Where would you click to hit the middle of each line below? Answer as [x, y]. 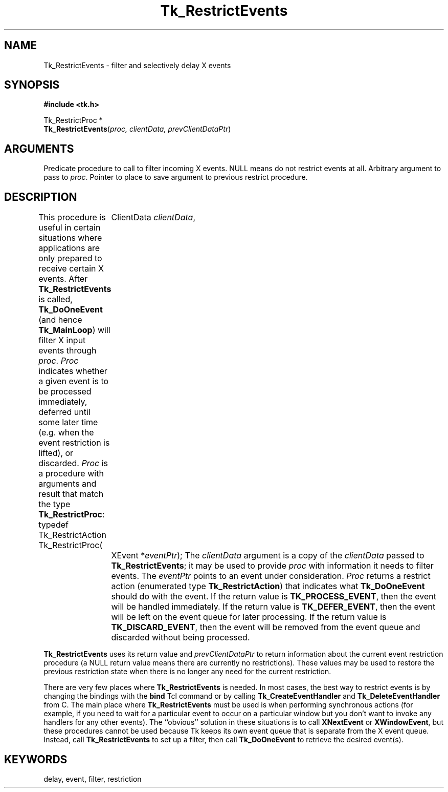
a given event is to [74, 381]
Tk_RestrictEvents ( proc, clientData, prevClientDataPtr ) [137, 129]
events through [68, 351]
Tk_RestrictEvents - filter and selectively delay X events [137, 65]
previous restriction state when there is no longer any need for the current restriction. [187, 672]
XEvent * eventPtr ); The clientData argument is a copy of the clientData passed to [268, 556]
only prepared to [70, 258]
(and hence [60, 320]
